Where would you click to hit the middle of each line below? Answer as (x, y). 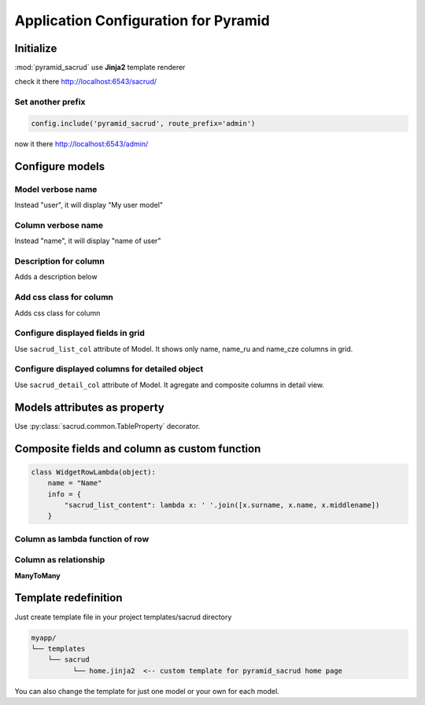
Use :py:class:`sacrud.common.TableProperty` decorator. (107, 426)
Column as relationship (60, 560)
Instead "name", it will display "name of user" (88, 241)
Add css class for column (64, 297)
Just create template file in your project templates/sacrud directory (123, 617)
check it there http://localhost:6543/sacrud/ (86, 82)
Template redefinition (68, 598)
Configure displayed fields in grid (80, 333)
